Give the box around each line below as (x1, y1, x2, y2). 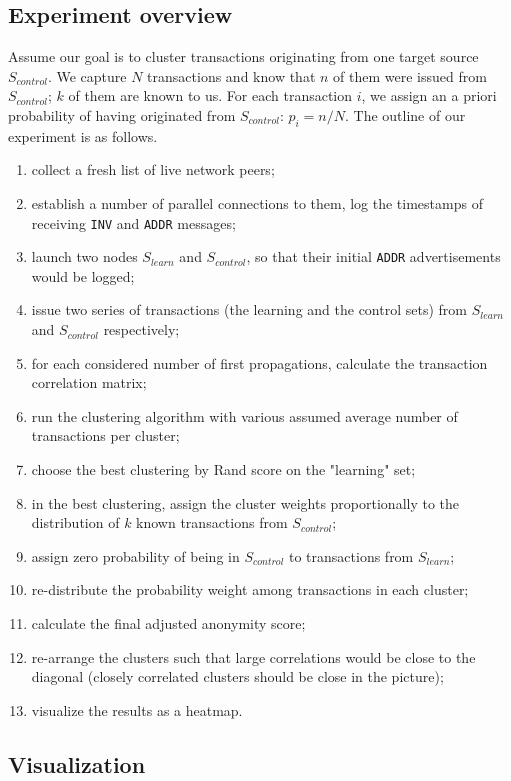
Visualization (8, 748, 146, 779)
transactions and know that (147, 65, 316, 86)
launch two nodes (31, 246, 138, 267)
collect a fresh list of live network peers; (31, 159, 275, 180)
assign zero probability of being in (31, 545, 240, 566)
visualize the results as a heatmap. (31, 699, 243, 720)
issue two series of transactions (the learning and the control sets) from (31, 299, 467, 320)
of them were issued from (333, 65, 487, 86)
